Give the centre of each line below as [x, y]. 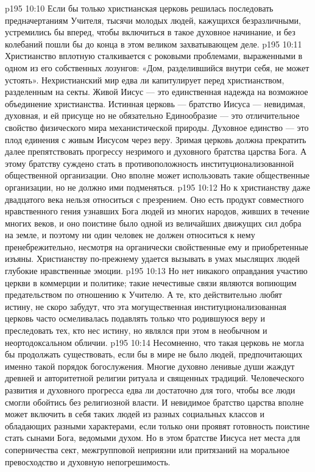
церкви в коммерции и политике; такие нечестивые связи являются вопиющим [151, 282]
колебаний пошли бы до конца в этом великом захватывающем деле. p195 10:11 [154, 44]
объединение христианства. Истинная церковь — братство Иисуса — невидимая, [155, 103]
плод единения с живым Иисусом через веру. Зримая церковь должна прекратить [156, 139]
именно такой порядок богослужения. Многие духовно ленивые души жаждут [150, 366]
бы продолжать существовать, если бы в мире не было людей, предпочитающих [154, 354]
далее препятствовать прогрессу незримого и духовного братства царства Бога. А [156, 151]
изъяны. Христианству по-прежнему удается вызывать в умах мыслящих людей [152, 259]
